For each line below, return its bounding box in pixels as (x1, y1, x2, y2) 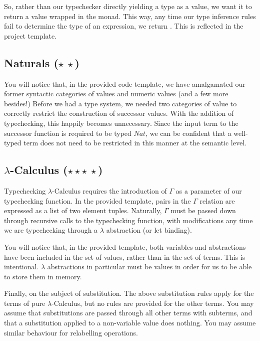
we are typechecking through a (4, 225, 98, 235)
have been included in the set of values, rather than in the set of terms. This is (4, 251, 245, 262)
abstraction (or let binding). (106, 225, 192, 235)
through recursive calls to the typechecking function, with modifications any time (4, 215, 253, 225)
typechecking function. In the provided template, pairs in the (4, 195, 191, 206)
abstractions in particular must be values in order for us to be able (47, 261, 252, 272)
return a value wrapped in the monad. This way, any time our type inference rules (4, 11, 256, 21)
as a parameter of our (175, 185, 242, 196)
